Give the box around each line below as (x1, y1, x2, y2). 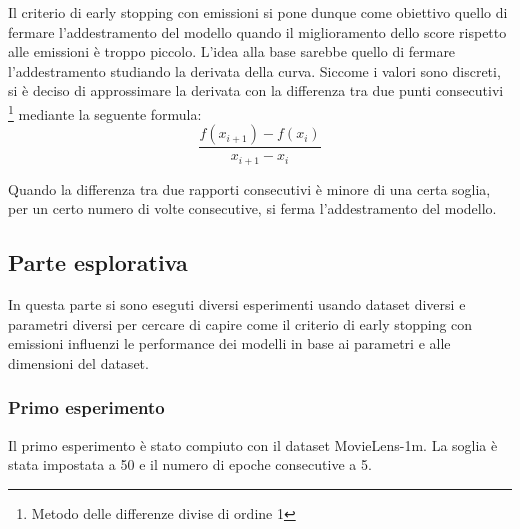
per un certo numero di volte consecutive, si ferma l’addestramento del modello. (8, 198, 497, 219)
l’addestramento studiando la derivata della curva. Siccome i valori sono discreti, (8, 60, 501, 81)
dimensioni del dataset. (8, 352, 149, 373)
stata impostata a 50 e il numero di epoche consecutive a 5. (8, 454, 372, 475)
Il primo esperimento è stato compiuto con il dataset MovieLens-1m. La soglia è (8, 434, 498, 455)
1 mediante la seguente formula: (8, 100, 202, 124)
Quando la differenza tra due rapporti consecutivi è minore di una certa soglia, (8, 178, 491, 199)
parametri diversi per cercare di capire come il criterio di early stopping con (8, 313, 473, 334)
